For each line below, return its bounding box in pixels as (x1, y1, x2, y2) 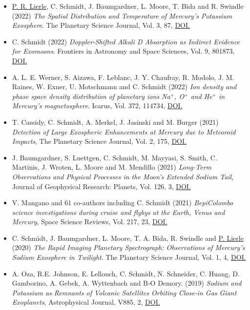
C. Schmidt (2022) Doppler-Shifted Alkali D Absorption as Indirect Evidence (12, 36, 240, 46)
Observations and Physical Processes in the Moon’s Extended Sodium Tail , (12, 171, 234, 181)
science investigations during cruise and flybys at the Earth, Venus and (12, 207, 225, 217)
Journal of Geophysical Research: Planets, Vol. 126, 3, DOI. (12, 181, 191, 191)
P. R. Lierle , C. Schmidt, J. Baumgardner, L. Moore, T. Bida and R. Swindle (12, 1, 244, 11)
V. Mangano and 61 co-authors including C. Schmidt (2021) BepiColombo (12, 197, 233, 208)
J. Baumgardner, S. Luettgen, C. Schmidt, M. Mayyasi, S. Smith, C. (12, 152, 217, 162)
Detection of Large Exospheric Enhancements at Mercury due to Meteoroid (12, 126, 236, 136)
